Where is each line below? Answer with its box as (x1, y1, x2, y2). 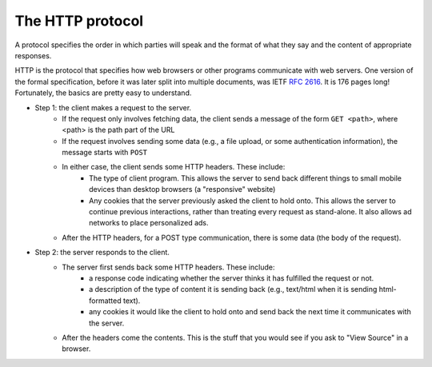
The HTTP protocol (14, 12, 144, 30)
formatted (89, 296, 122, 305)
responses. (14, 50, 52, 60)
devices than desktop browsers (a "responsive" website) (89, 185, 276, 194)
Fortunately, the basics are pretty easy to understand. (14, 88, 192, 98)
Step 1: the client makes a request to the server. (34, 102, 192, 112)
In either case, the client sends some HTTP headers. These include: (62, 162, 286, 172)
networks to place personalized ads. (89, 218, 209, 228)
